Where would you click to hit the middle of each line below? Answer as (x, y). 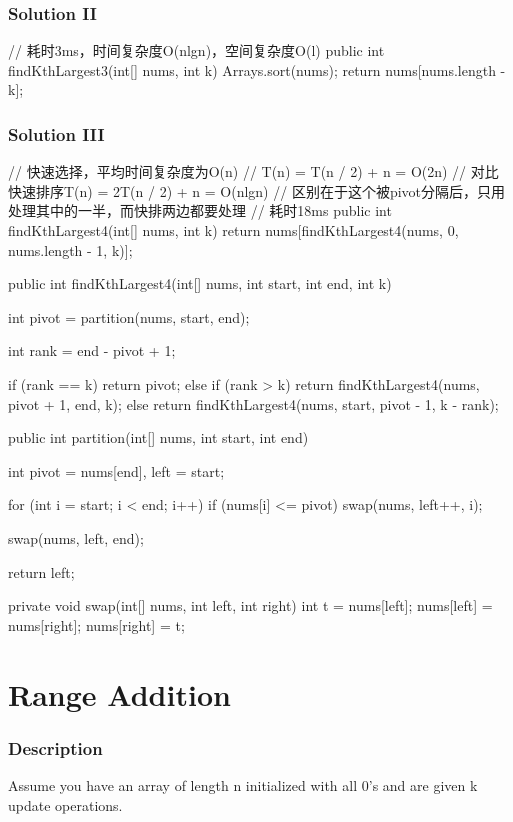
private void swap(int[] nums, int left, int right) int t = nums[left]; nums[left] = (250, 605)
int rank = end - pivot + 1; (92, 350)
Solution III (56, 133)
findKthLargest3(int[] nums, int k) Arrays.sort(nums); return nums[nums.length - (257, 69)
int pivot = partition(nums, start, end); (129, 316)
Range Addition (119, 693)
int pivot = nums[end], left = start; (116, 470)
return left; (41, 571)
